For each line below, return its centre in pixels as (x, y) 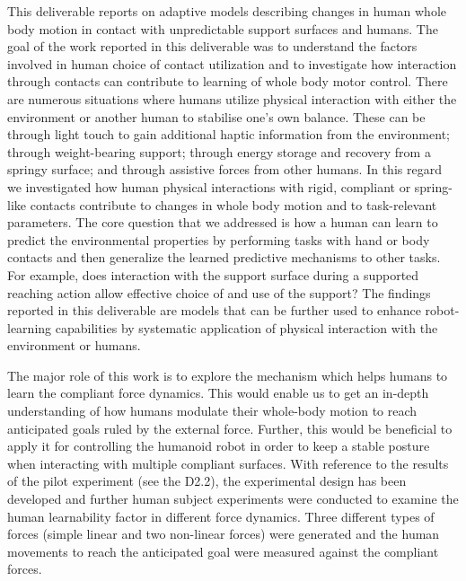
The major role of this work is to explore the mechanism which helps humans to (228, 375)
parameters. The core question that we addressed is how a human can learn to (223, 222)
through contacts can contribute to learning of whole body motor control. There (228, 81)
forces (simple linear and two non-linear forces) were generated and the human (224, 534)
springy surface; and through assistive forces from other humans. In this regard (224, 169)
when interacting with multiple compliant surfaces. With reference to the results (228, 463)
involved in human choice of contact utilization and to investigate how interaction (232, 63)
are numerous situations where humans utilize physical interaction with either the (232, 98)
